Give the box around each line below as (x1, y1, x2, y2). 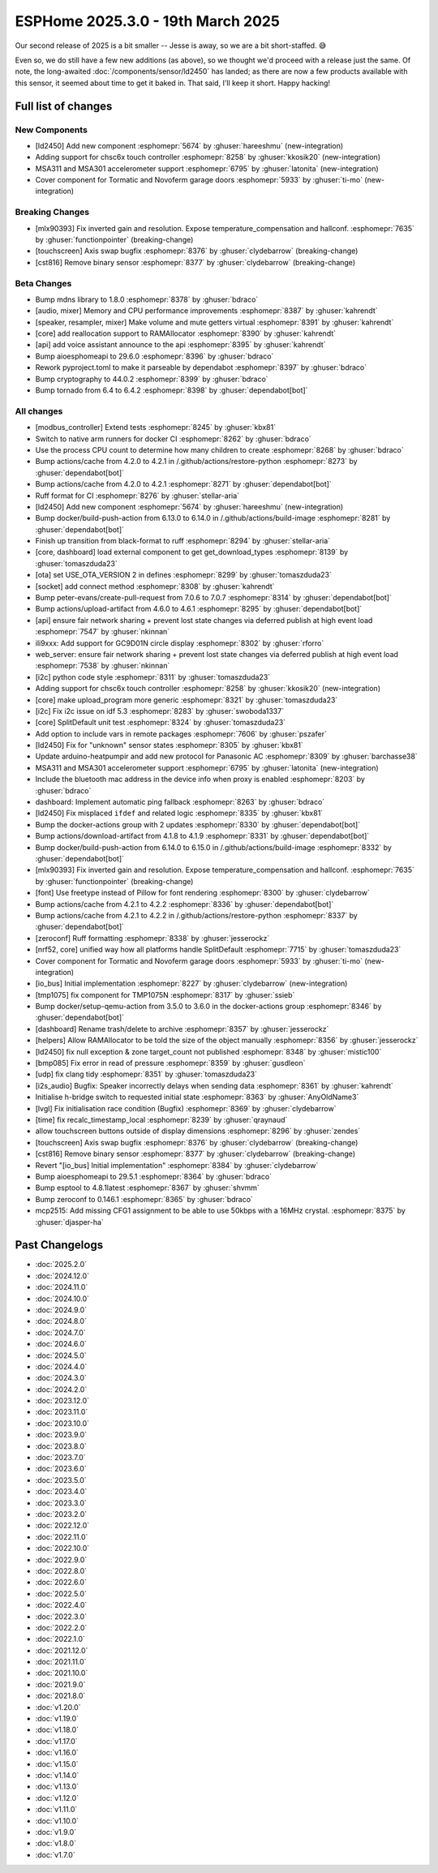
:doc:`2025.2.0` (35, 1260, 87, 1269)
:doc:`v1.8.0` (35, 1838, 77, 1849)
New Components (15, 124, 88, 135)
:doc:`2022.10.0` (35, 1544, 90, 1553)
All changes (15, 406, 63, 417)
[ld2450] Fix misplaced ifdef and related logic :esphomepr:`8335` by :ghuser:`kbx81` (35, 808, 324, 818)
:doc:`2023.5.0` (35, 1475, 87, 1484)
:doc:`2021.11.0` (35, 1657, 87, 1667)
